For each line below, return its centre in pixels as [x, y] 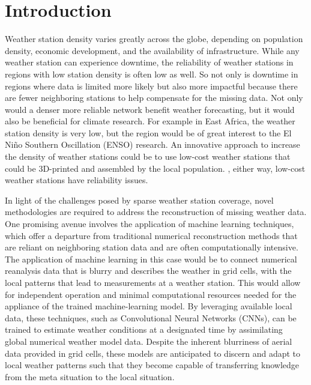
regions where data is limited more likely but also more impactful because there [151, 86]
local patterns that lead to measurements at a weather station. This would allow [153, 282]
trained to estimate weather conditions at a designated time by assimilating [144, 329]
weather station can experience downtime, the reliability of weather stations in [149, 62]
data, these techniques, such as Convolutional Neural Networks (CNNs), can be [151, 317]
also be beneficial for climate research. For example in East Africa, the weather [150, 121]
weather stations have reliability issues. [77, 180]
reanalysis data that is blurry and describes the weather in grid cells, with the [148, 271]
